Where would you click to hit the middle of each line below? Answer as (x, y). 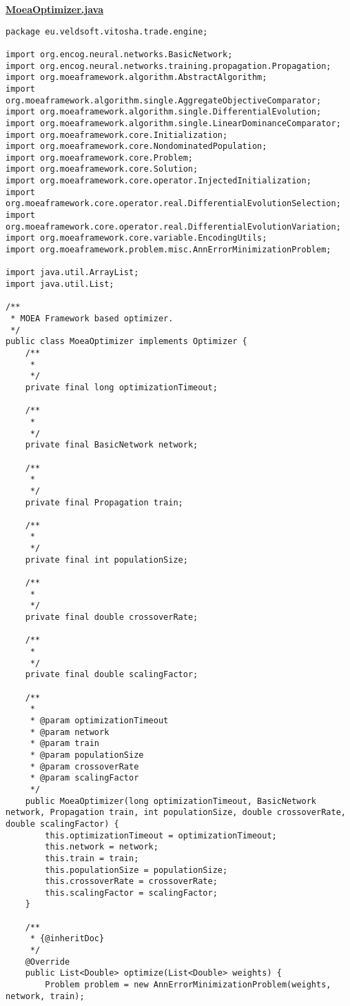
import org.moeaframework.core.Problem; (100, 158)
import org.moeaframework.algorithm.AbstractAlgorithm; (136, 78)
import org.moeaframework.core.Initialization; (117, 135)
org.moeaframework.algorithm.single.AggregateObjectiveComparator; (164, 100)
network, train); (45, 996)
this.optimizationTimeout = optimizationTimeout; (161, 835)
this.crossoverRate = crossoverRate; (131, 882)
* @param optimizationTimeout (99, 720)
